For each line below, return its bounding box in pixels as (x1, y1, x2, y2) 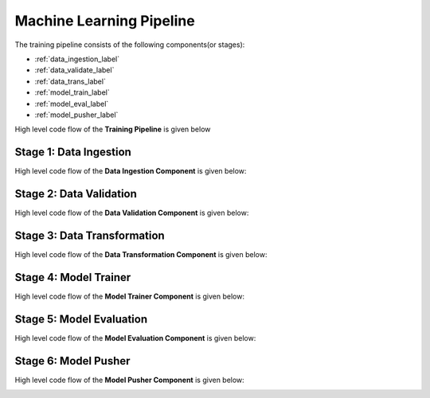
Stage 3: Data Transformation (14, 228, 165, 242)
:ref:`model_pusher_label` (34, 110, 119, 119)
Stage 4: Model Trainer (14, 271, 131, 284)
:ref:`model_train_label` (34, 88, 111, 97)
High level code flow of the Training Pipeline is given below (14, 124, 211, 135)
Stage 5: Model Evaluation (14, 312, 148, 326)
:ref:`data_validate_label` (34, 65, 115, 75)
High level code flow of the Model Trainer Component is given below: (14, 291, 244, 301)
